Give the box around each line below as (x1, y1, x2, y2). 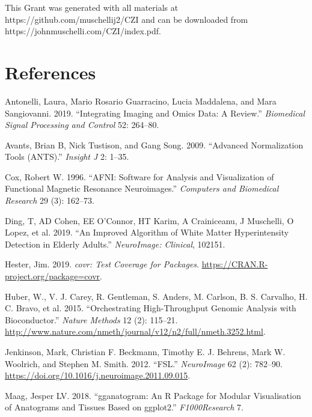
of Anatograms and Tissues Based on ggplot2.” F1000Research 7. (5, 401, 243, 413)
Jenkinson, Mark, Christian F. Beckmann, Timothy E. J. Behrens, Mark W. (5, 345, 286, 358)
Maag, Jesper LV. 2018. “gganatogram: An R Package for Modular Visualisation (5, 389, 301, 401)
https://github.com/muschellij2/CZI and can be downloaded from (5, 13, 248, 25)
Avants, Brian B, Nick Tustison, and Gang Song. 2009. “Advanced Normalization (5, 138, 304, 151)
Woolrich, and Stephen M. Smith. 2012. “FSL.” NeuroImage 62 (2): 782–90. (5, 357, 283, 370)
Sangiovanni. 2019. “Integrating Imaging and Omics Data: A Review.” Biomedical (5, 106, 305, 119)
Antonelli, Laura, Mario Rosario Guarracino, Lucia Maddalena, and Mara (5, 94, 277, 107)
